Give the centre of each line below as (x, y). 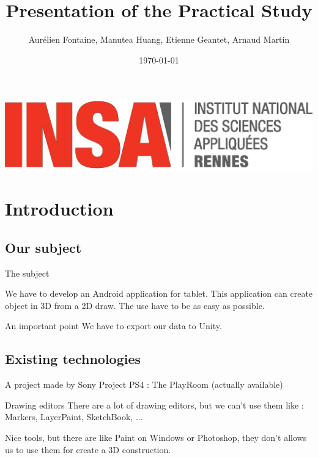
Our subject (43, 247)
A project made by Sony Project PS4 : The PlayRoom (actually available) (144, 384)
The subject (27, 273)
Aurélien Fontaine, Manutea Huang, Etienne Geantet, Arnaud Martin (159, 39)
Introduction (59, 209)
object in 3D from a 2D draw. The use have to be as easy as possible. (135, 305)
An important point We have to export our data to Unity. (113, 326)
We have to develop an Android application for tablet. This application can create (159, 293)
